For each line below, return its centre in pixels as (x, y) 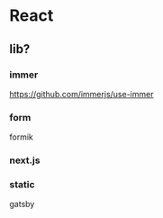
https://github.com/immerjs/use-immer (81, 94)
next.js (25, 160)
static (22, 185)
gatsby (22, 204)
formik (21, 137)
